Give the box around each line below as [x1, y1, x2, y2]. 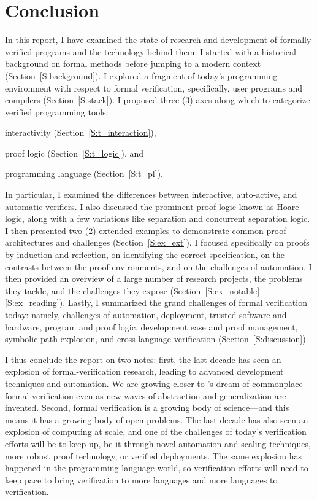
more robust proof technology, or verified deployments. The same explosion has [5, 449, 302, 462]
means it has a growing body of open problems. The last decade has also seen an [5, 413, 308, 426]
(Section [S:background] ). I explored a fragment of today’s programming [5, 69, 278, 82]
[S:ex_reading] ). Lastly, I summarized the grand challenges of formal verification [5, 296, 307, 309]
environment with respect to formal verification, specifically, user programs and [5, 81, 303, 94]
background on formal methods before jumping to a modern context [5, 57, 261, 70]
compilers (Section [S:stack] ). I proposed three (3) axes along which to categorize [5, 93, 310, 106]
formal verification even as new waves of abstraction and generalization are [5, 389, 286, 402]
